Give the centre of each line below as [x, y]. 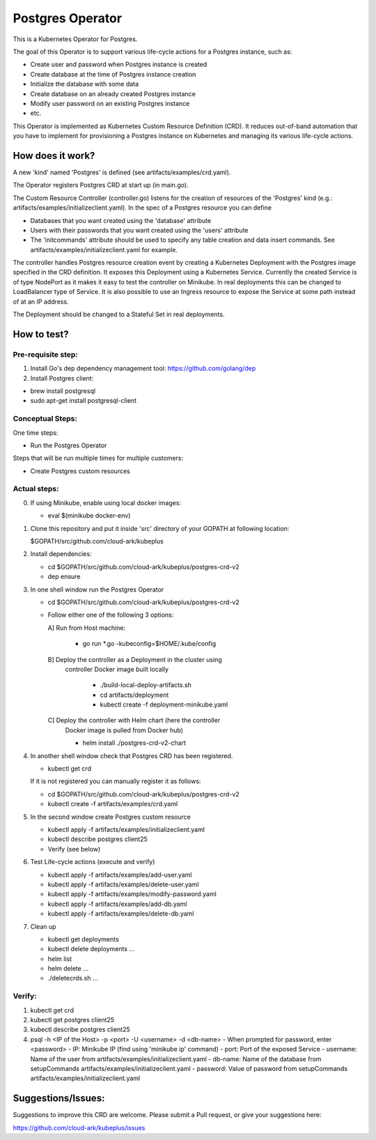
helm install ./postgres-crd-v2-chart [134, 743]
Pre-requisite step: [45, 354]
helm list [60, 959]
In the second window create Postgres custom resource [110, 817]
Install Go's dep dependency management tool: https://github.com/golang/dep [143, 369]
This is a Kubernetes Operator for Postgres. [75, 39]
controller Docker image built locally [117, 669]
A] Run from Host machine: [86, 628]
